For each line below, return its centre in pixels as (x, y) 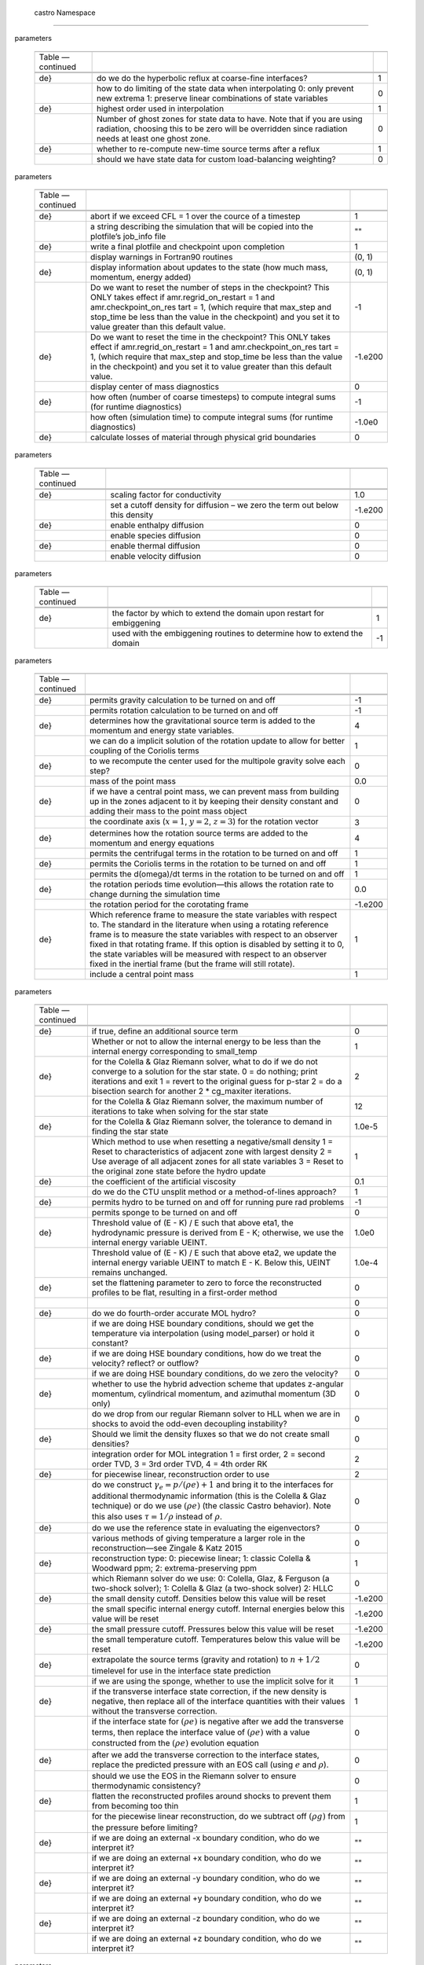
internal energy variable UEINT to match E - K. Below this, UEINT (211, 1263)
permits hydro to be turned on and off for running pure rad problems (218, 1203)
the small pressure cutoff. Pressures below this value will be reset (213, 1629)
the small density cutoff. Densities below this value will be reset (208, 1599)
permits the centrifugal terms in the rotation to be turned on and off (214, 853)
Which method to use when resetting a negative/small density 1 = (212, 1142)
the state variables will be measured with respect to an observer (208, 953)
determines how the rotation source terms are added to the (199, 833)
